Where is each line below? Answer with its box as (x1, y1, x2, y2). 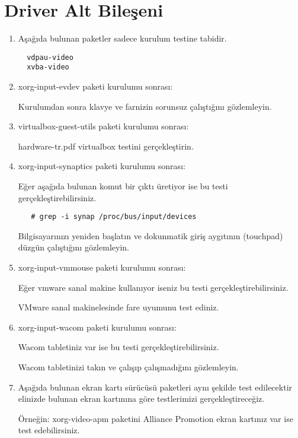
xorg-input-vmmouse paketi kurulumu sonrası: (18, 261, 186, 274)
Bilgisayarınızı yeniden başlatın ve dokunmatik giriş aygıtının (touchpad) (18, 229, 283, 242)
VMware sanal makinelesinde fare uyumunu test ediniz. (18, 301, 219, 313)
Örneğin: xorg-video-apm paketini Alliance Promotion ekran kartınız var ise (18, 412, 293, 424)
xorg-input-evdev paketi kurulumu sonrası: (18, 80, 173, 93)
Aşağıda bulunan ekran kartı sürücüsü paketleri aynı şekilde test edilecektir (18, 380, 293, 393)
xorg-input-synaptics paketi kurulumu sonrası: (18, 160, 185, 172)
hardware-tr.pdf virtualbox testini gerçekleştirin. (18, 139, 194, 152)
